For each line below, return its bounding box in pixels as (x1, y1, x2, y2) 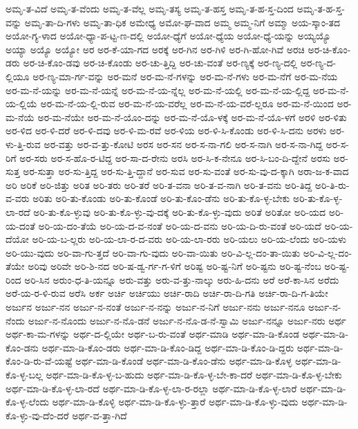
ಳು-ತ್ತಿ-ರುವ (6, 136, 41, 151)
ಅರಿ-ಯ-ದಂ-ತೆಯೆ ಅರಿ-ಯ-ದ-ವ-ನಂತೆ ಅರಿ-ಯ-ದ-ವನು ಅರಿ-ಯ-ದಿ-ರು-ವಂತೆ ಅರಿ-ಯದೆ (38, 218, 321, 232)
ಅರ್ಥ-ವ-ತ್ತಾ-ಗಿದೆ (72, 408, 127, 422)
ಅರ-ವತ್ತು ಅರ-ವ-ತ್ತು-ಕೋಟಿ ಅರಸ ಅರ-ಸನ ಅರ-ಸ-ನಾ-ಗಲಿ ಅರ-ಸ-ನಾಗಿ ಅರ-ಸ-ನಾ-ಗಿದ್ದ (44, 136, 323, 151)
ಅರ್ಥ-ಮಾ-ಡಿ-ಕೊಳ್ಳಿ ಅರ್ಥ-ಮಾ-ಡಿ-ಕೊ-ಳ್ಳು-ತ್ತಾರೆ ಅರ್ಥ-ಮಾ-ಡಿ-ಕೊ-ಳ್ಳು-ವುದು (52, 394, 299, 409)
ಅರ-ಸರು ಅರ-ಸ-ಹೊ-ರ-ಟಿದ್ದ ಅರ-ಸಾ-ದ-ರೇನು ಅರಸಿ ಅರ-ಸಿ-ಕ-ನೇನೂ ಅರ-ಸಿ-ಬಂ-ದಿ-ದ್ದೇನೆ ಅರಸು (19, 150, 330, 165)
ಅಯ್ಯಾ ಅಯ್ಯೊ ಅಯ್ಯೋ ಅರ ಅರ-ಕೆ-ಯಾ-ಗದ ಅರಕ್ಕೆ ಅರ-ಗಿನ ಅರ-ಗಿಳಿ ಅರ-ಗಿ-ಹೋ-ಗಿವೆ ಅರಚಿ (6, 42, 305, 56)
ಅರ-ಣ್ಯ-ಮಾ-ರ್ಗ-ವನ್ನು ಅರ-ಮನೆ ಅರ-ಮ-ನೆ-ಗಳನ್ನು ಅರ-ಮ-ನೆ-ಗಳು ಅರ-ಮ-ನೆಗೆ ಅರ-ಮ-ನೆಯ (32, 69, 338, 83)
